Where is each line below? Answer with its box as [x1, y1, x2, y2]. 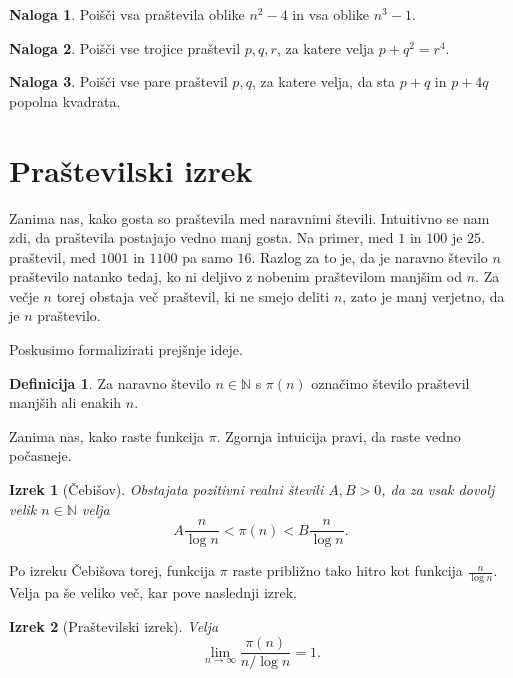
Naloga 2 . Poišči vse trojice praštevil [9, 37, 241, 58]
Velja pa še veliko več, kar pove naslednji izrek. [9, 582, 297, 603]
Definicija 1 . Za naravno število [9, 372, 211, 393]
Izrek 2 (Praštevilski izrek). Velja [9, 615, 219, 636]
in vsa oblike [292, 4, 369, 24]
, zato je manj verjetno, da [342, 285, 505, 306]
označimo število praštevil [311, 372, 470, 393]
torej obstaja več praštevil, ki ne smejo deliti [56, 285, 330, 306]
